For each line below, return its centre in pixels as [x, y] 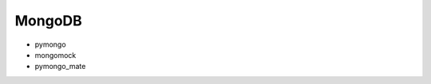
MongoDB [49, 21]
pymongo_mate [60, 67]
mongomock [55, 55]
